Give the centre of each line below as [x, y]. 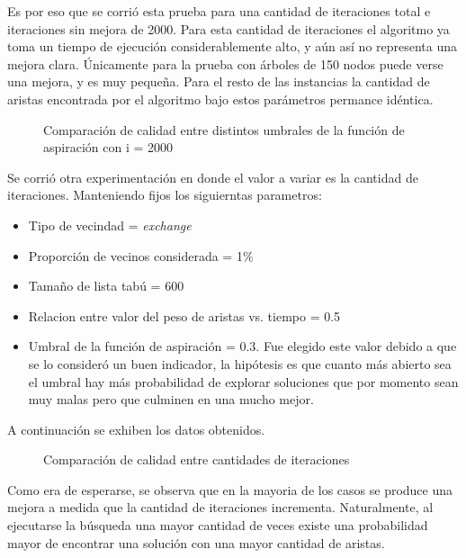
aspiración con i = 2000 [108, 147]
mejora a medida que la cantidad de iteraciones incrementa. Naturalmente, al [220, 507]
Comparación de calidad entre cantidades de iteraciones [197, 459]
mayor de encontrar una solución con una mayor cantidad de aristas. [196, 542]
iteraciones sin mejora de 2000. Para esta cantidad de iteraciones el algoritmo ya [229, 28]
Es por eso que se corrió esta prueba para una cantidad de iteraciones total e [219, 11]
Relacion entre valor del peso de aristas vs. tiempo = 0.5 [184, 315]
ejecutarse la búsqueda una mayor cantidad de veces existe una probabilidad [218, 525]
